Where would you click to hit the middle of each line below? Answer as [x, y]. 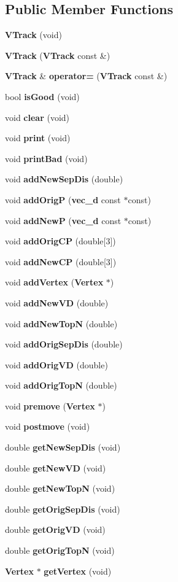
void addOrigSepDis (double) [64, 344]
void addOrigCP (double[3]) [60, 241]
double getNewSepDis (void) [63, 447]
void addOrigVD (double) [56, 364]
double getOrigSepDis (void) [63, 509]
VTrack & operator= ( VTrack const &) [86, 76]
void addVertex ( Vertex [54, 282]
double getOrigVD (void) [55, 530]
